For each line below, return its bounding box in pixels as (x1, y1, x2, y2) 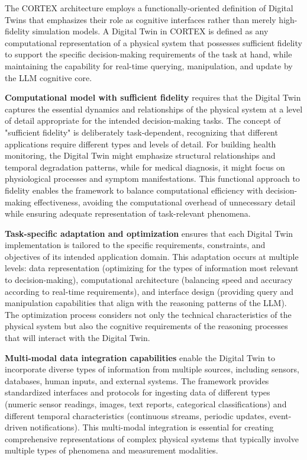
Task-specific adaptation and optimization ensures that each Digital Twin (5, 227, 293, 239)
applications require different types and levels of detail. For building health (5, 137, 276, 150)
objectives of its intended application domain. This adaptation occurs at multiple (5, 250, 299, 262)
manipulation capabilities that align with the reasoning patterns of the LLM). (5, 297, 287, 309)
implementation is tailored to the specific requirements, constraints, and (5, 239, 266, 251)
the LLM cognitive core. (5, 71, 92, 83)
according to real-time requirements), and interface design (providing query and (5, 285, 294, 297)
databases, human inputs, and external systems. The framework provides (5, 374, 269, 387)
